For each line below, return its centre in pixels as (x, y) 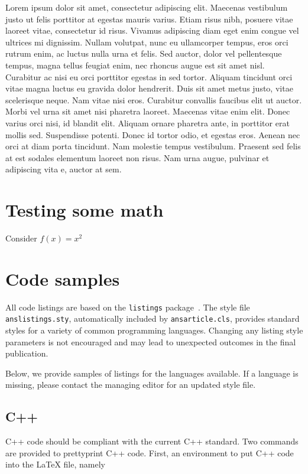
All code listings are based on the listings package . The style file (128, 307)
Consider (21, 238)
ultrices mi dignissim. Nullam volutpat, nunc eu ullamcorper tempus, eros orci (147, 42)
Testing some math (85, 210)
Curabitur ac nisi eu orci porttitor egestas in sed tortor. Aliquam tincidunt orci (149, 76)
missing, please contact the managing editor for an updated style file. (131, 385)
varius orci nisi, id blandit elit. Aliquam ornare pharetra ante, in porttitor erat (147, 122)
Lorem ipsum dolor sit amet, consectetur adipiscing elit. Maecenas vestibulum (147, 7)
